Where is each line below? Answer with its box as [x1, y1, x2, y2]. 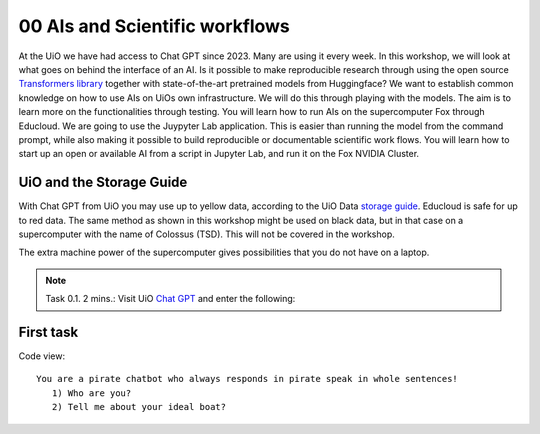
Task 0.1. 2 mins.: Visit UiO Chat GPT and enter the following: [45, 293, 296, 305]
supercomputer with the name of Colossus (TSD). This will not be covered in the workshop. [18, 228, 395, 240]
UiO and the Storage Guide [18, 174, 188, 191]
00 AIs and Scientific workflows [18, 15, 290, 37]
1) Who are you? [51, 387, 132, 399]
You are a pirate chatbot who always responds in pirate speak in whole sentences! [36, 373, 459, 385]
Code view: [18, 350, 65, 362]
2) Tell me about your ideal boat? [51, 401, 227, 413]
